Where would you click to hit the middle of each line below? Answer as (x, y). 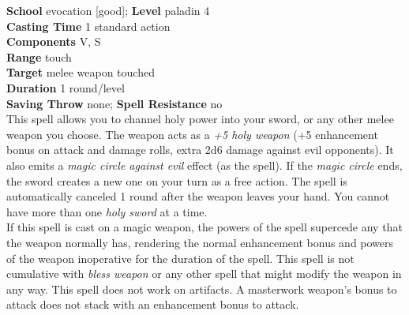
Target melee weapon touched (81, 72)
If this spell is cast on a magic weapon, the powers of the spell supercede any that (204, 227)
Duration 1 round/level (66, 87)
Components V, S (54, 41)
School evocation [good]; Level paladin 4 (108, 10)
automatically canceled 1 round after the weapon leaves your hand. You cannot (198, 196)
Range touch (39, 56)
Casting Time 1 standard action (88, 26)
